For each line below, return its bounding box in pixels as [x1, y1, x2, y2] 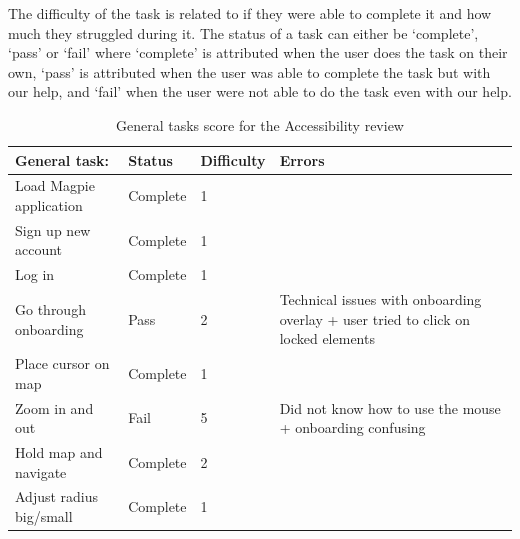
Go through [15, 298, 86, 319]
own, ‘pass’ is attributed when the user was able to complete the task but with [8, 61, 491, 82]
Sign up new [15, 219, 91, 240]
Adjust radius [15, 486, 99, 507]
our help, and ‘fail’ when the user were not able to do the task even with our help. [8, 81, 512, 102]
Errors [279, 149, 325, 170]
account [15, 239, 63, 260]
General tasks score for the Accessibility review [116, 114, 404, 135]
